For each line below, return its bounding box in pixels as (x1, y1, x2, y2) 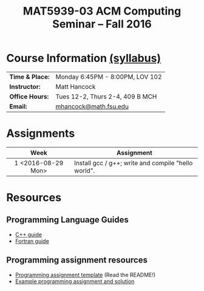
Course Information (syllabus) (6, 52, 161, 65)
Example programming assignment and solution (15, 278, 135, 285)
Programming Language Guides (6, 214, 129, 225)
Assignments (6, 126, 75, 140)
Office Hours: (9, 92, 49, 101)
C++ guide (15, 231, 42, 238)
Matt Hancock (55, 82, 96, 91)
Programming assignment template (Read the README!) (15, 271, 156, 278)
